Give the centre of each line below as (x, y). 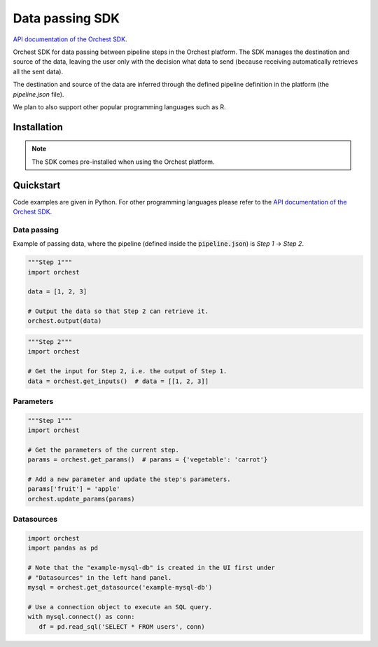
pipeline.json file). (38, 94)
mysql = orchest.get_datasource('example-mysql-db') (120, 587)
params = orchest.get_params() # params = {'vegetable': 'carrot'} (148, 460)
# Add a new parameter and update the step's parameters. (129, 479)
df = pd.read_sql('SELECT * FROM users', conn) (122, 626)
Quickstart (37, 185)
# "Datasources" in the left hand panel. (100, 577)
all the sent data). (38, 71)
